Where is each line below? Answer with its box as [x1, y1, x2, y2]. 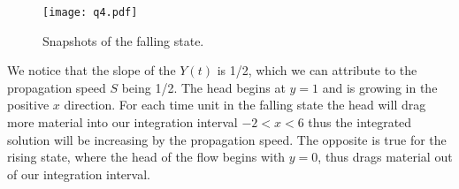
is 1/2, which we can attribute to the [217, 61, 417, 79]
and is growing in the [322, 78, 438, 96]
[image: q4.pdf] [42, 6, 138, 19]
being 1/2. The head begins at [121, 78, 286, 96]
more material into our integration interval [7, 113, 238, 132]
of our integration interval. [7, 164, 150, 183]
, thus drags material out [317, 147, 453, 166]
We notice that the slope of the [7, 61, 176, 79]
